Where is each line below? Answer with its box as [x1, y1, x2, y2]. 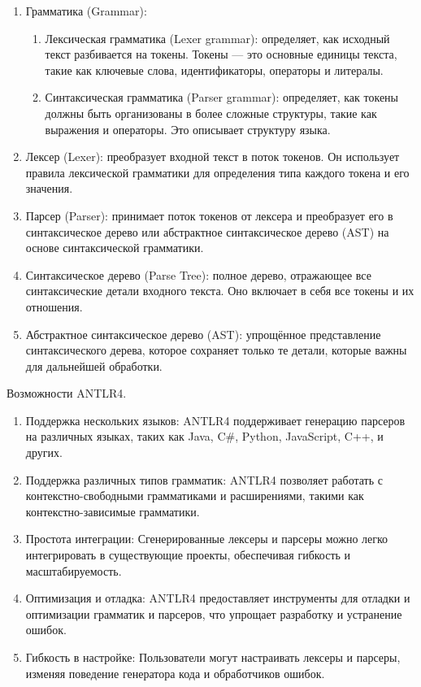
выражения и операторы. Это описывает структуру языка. [45, 120, 331, 137]
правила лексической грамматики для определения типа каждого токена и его [25, 163, 410, 180]
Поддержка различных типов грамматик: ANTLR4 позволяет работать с [25, 471, 383, 488]
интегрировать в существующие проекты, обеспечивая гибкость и [25, 546, 351, 563]
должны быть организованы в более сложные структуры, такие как [45, 104, 377, 121]
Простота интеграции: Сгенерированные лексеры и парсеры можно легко [25, 530, 388, 547]
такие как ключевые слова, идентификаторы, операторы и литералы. [45, 61, 384, 78]
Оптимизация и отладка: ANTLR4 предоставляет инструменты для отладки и [25, 589, 410, 607]
